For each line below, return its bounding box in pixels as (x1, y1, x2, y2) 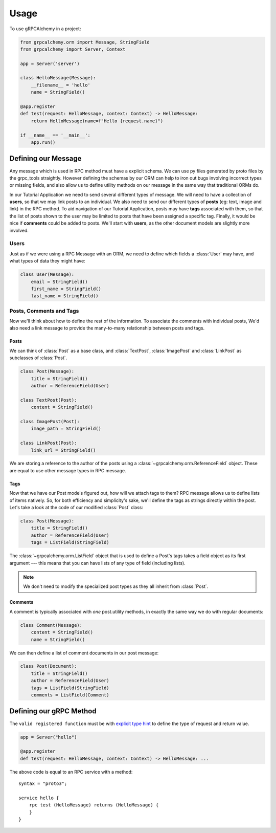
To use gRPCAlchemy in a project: (9, 26, 81, 32)
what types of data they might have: (9, 258, 85, 264)
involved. (9, 227, 29, 233)
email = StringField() (31, 279, 88, 284)
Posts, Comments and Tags (9, 307, 79, 314)
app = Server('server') (20, 60, 80, 67)
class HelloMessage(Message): (20, 75, 96, 81)
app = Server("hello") (20, 734, 77, 740)
